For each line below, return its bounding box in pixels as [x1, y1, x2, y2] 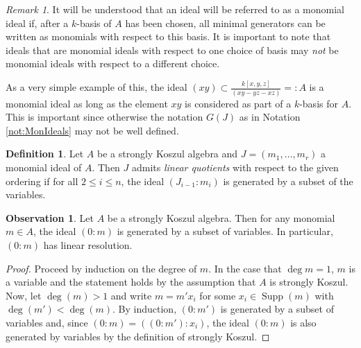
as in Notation [239, 110, 301, 124]
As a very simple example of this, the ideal [6, 80, 187, 94]
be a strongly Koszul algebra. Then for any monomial [107, 210, 335, 225]
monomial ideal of [6, 159, 82, 174]
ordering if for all [6, 173, 78, 188]
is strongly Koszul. [269, 275, 349, 289]
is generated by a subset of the [223, 173, 353, 188]
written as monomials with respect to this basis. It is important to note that [6, 29, 331, 44]
